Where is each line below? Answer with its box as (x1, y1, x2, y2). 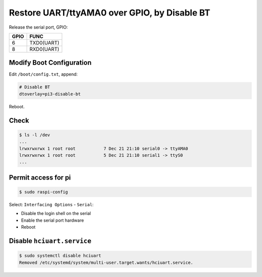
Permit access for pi (9, 173, 71, 181)
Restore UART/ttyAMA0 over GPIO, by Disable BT (9, 7, 211, 18)
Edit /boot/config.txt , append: (9, 71, 78, 77)
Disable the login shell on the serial (21, 211, 91, 216)
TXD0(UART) (29, 39, 60, 46)
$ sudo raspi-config (19, 189, 68, 195)
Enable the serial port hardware (21, 217, 84, 223)
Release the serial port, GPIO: (9, 24, 68, 30)
